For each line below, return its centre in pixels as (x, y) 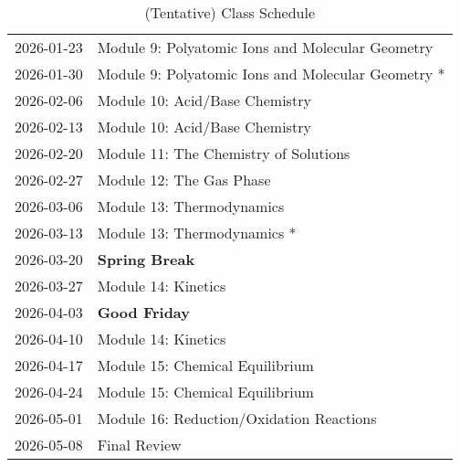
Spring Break (146, 259)
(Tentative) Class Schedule (230, 12)
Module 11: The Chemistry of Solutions (224, 153)
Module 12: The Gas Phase (184, 180)
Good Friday (144, 312)
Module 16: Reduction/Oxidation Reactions (237, 418)
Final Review (139, 445)
